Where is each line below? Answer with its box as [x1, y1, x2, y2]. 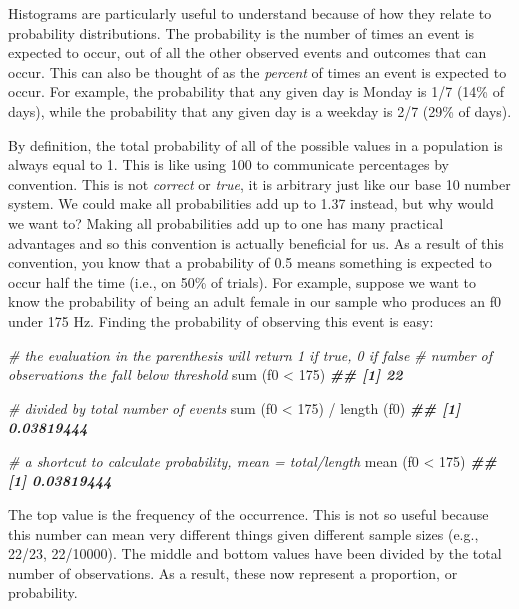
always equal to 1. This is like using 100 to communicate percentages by [8, 154, 449, 175]
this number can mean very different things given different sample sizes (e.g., [8, 523, 479, 544]
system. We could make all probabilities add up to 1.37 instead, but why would [8, 193, 494, 214]
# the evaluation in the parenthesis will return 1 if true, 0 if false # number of [8, 344, 493, 365]
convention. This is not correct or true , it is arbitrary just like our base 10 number [8, 173, 511, 194]
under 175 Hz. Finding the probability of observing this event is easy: [8, 310, 434, 331]
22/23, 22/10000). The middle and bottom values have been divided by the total [8, 543, 502, 564]
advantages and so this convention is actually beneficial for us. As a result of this [8, 232, 504, 253]
